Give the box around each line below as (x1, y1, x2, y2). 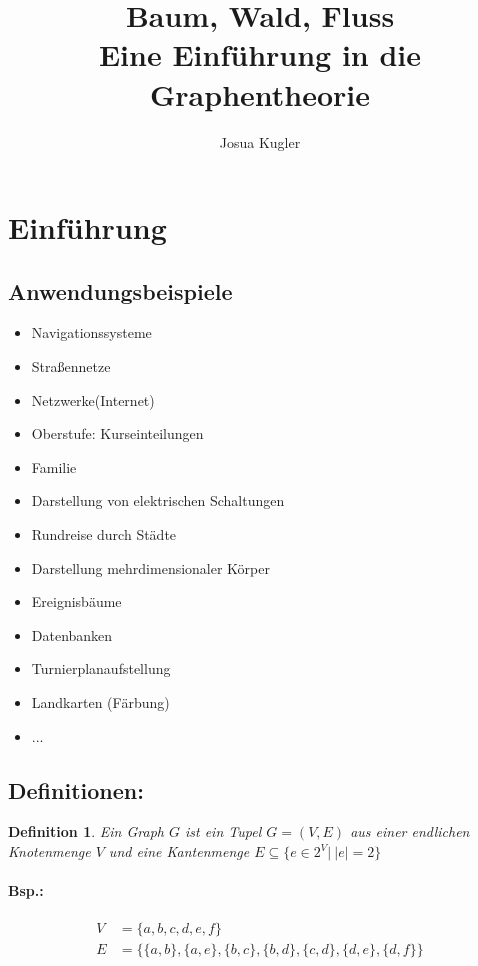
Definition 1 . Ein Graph (8, 821, 164, 842)
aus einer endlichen (350, 821, 470, 842)
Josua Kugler (219, 131, 301, 152)
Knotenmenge (8, 841, 91, 861)
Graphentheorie (150, 73, 370, 114)
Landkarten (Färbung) (31, 692, 170, 713)
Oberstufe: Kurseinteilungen (31, 423, 204, 444)
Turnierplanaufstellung (31, 658, 171, 679)
